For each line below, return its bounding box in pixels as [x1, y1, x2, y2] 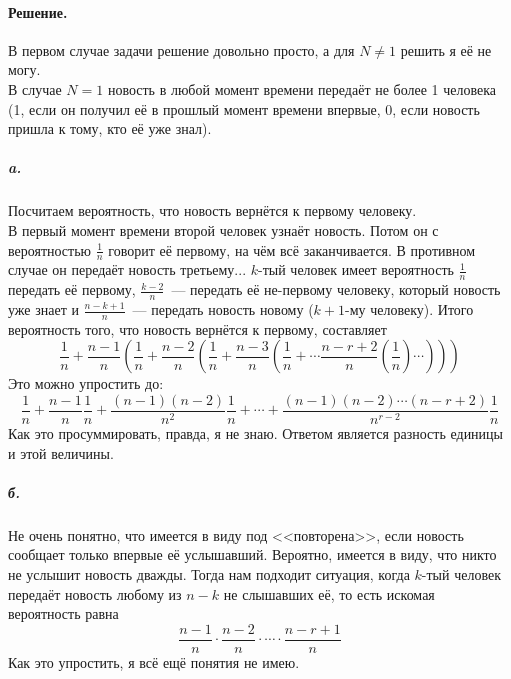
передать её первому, [8, 279, 136, 300]
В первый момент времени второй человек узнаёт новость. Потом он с [8, 219, 439, 240]
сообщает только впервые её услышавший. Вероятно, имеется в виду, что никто [8, 544, 497, 565]
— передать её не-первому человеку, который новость [171, 279, 501, 300]
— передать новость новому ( [132, 299, 314, 319]
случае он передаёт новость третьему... [8, 259, 247, 280]
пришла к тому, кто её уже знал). [8, 118, 212, 139]
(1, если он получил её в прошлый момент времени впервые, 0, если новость [8, 98, 480, 119]
